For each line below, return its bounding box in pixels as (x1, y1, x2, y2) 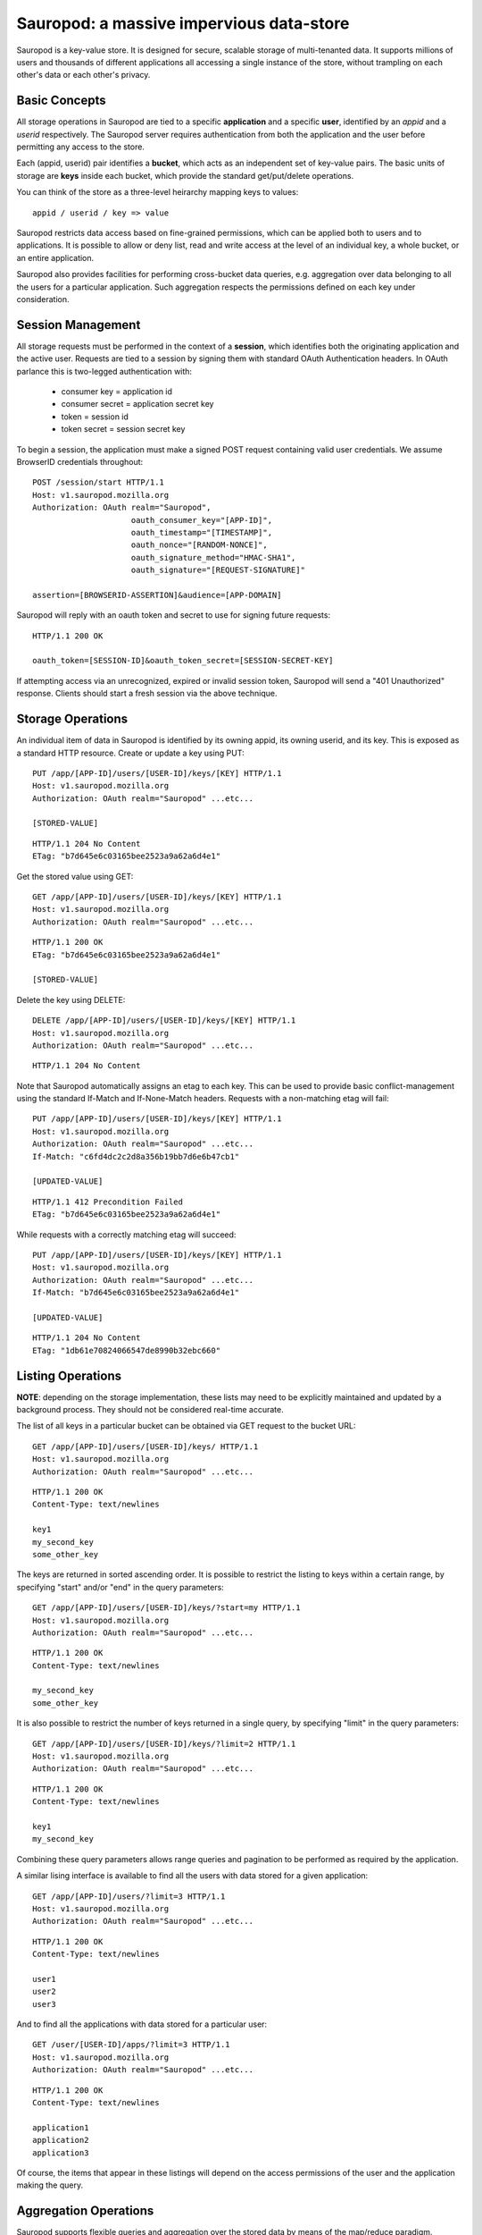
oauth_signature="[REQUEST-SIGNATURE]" (130, 565, 305, 576)
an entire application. (16, 252, 95, 263)
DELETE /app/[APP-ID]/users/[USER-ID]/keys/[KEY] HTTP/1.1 (32, 1016, 296, 1025)
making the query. (16, 2180, 84, 2190)
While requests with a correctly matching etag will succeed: (16, 1229, 237, 1240)
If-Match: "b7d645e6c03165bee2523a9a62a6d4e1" (32, 1287, 240, 1298)
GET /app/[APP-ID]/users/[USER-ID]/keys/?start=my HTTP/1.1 (32, 1603, 301, 1613)
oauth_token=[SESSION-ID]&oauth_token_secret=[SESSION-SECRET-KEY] (32, 655, 334, 666)
